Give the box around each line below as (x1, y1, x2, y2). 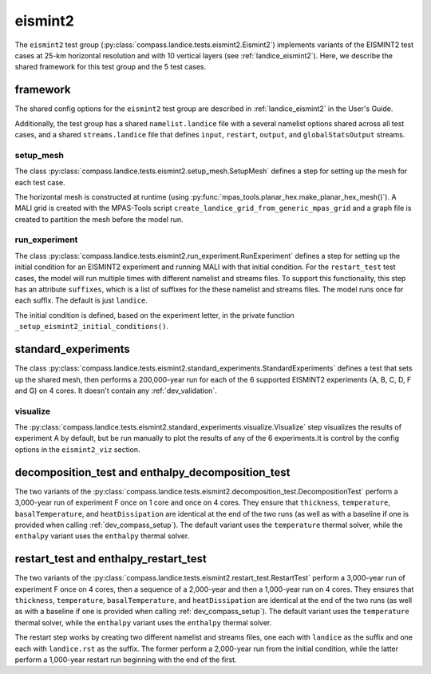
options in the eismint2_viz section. (14, 444, 140, 454)
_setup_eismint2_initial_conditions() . (14, 322, 169, 331)
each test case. (14, 177, 65, 187)
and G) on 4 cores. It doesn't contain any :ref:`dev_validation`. (14, 386, 217, 395)
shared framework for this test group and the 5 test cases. (14, 62, 207, 72)
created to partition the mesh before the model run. (14, 214, 184, 224)
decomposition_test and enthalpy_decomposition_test (14, 466, 291, 479)
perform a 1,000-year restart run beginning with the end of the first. (14, 655, 237, 664)
